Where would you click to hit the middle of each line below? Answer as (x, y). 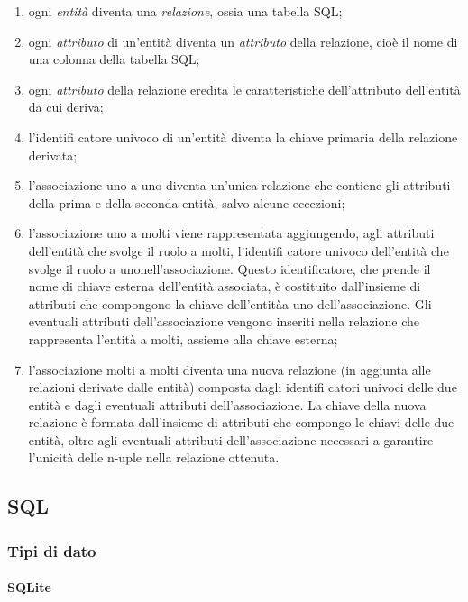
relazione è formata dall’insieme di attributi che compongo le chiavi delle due (241, 422)
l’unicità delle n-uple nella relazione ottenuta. (154, 457)
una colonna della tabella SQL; (114, 59)
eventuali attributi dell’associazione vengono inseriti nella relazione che (224, 321)
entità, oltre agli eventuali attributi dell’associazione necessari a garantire (231, 439)
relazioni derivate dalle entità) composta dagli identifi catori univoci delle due (243, 387)
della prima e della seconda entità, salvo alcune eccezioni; (187, 202)
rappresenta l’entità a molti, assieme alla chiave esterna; (183, 338)
